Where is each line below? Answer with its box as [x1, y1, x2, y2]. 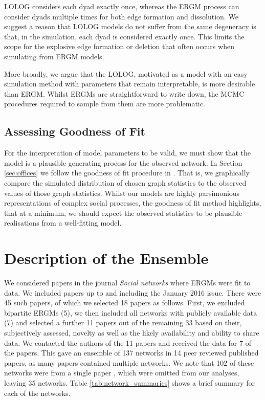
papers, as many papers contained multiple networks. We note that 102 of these [4, 357, 254, 368]
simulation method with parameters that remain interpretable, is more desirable [4, 78, 255, 89]
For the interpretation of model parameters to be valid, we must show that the [4, 147, 251, 158]
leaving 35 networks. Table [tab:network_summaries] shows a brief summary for [4, 377, 255, 388]
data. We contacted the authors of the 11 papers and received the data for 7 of [4, 337, 251, 348]
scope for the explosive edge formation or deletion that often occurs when [4, 41, 234, 52]
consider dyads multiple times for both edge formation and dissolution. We [4, 11, 238, 21]
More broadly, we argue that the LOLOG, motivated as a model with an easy [4, 68, 248, 79]
